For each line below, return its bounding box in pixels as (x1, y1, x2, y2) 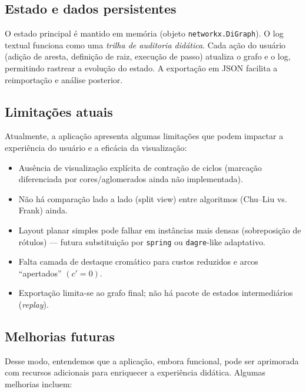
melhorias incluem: (5, 378, 72, 390)
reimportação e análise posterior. (5, 73, 123, 85)
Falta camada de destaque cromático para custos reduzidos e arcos (18, 255, 258, 268)
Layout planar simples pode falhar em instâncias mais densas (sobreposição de (18, 224, 301, 236)
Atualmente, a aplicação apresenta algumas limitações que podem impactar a (5, 130, 284, 142)
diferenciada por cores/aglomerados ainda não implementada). (18, 173, 243, 185)
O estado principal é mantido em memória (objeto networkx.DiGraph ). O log (5, 27, 284, 39)
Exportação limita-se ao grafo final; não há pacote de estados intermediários (18, 286, 293, 299)
